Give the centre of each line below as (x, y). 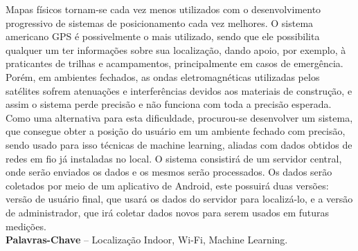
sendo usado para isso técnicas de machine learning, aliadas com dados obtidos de (179, 144)
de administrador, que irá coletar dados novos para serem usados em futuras (168, 212)
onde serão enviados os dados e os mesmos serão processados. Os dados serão (169, 172)
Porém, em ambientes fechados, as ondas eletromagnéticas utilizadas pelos (163, 76)
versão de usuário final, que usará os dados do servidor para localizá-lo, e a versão (179, 199)
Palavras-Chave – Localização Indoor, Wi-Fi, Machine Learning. (147, 240)
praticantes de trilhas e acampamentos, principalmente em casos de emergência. (174, 63)
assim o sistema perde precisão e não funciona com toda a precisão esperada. (169, 104)
